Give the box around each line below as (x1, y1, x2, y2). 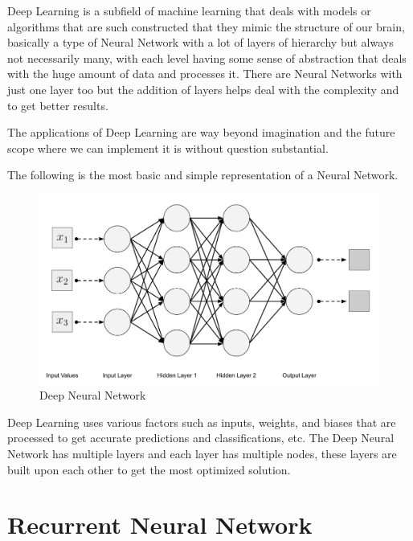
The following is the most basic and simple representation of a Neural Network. (7, 166, 399, 183)
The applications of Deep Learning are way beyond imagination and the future (7, 124, 395, 141)
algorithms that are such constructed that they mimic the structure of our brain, (7, 18, 405, 35)
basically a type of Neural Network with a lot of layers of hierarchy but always (7, 34, 394, 51)
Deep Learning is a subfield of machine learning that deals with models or (7, 2, 371, 18)
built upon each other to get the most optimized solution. (7, 461, 291, 477)
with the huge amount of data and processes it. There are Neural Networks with (7, 65, 403, 82)
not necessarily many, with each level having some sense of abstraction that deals (7, 49, 407, 66)
